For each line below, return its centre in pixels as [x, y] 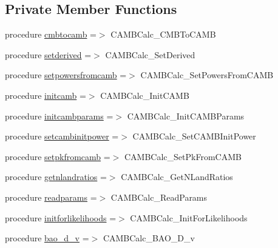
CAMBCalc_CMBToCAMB [163, 34]
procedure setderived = [48, 54]
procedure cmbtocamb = [51, 34]
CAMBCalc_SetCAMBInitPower [194, 136]
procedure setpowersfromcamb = [66, 75]
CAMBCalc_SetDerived [150, 54]
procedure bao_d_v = [47, 238]
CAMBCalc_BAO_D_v [149, 238]
